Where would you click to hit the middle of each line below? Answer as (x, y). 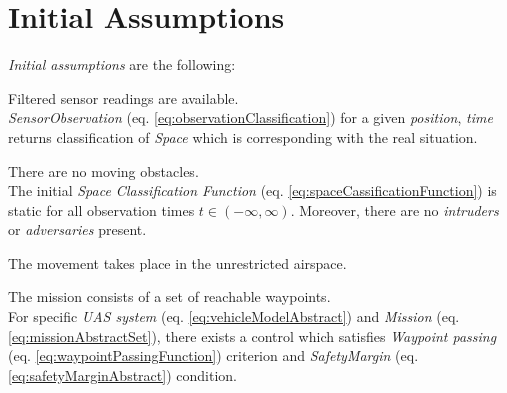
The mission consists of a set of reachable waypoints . (169, 296)
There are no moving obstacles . (103, 170)
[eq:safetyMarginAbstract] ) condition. (122, 374)
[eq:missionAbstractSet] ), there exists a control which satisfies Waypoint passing (252, 335)
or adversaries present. (77, 229)
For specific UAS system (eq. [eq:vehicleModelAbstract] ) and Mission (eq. (234, 316)
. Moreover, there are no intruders (394, 209)
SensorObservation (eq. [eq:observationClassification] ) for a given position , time (250, 117)
